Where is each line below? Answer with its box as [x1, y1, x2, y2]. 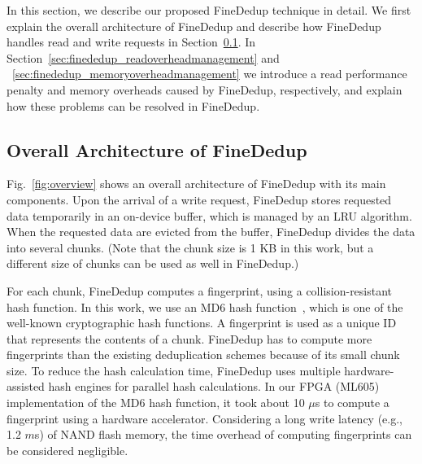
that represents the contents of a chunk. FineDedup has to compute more [7, 330, 372, 347]
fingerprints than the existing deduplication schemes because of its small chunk [7, 346, 400, 363]
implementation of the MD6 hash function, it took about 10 [7, 394, 305, 411]
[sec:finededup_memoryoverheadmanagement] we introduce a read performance [12, 65, 407, 82]
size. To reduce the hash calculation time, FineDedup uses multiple [7, 361, 341, 379]
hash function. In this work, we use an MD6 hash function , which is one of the [7, 298, 403, 315]
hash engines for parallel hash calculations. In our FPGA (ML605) [48, 378, 380, 395]
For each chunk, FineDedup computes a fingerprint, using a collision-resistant [7, 282, 393, 299]
